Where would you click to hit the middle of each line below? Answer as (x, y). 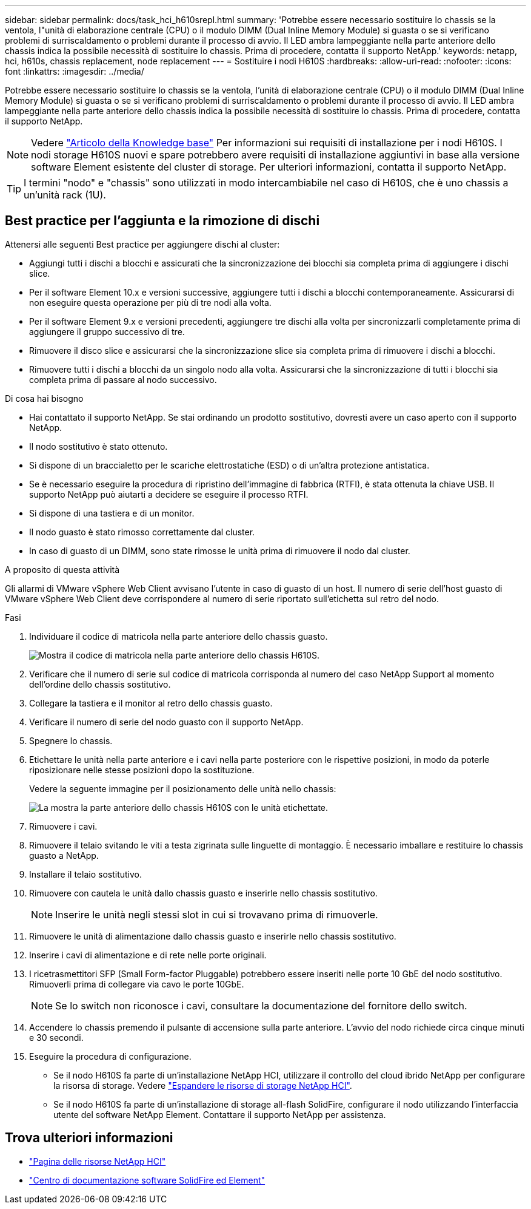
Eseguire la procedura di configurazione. (110, 1056)
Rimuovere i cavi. (63, 826)
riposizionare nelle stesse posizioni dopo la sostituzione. (142, 770)
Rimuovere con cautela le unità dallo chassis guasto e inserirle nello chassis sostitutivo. (203, 893)
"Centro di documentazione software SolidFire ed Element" (147, 1180)
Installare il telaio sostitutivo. (86, 874)
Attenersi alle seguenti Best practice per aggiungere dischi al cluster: (142, 244)
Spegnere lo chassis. (71, 740)
